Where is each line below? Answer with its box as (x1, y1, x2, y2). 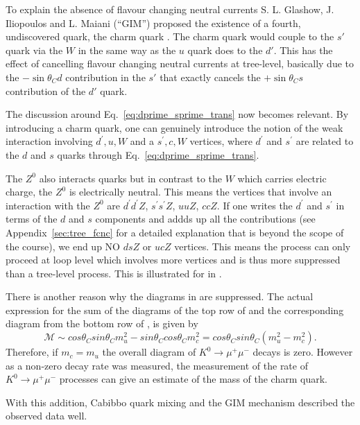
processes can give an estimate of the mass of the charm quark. (59, 372, 327, 386)
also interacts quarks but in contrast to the (39, 171, 223, 185)
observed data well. (6, 408, 87, 423)
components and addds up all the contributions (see (95, 211, 316, 226)
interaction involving (6, 134, 93, 148)
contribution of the (6, 83, 86, 98)
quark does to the (187, 42, 263, 57)
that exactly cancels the (160, 69, 261, 84)
